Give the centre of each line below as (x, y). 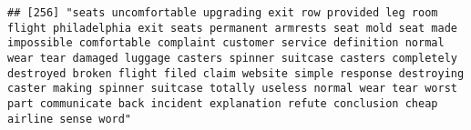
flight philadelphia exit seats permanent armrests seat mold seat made (232, 28)
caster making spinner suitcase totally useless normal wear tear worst (232, 89)
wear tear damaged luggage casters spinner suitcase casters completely (232, 58)
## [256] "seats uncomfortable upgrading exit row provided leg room (223, 13)
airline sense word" (70, 119)
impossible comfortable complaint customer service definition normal (226, 43)
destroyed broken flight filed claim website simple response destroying (236, 73)
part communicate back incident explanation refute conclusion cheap (223, 103)
